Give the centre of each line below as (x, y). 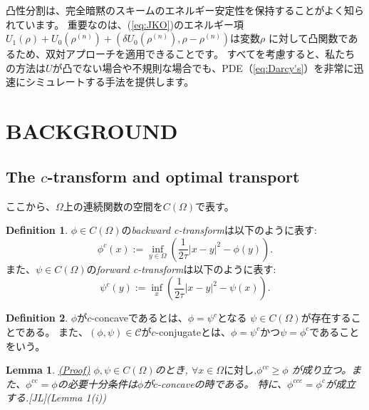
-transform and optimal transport (173, 176)
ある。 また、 (57, 331)
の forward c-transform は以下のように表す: (181, 268)
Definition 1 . (37, 230)
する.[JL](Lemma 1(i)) (56, 398)
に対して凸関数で (308, 38)
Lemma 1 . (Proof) (48, 370)
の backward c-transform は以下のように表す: (219, 230)
